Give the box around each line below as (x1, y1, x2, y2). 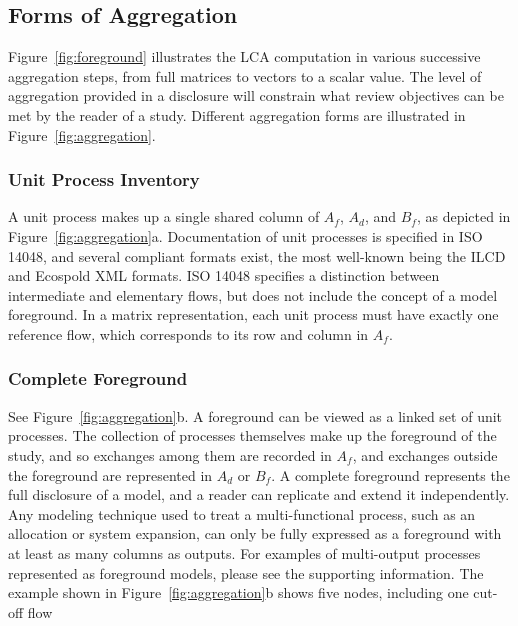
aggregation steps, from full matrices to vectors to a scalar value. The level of (8, 65, 482, 86)
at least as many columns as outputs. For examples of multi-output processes (8, 542, 481, 563)
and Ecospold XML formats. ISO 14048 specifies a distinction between (8, 265, 440, 286)
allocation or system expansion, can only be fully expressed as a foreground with (8, 523, 502, 544)
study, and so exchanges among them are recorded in (8, 444, 332, 465)
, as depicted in (416, 206, 511, 227)
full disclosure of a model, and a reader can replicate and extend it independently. (8, 484, 510, 505)
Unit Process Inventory (8, 167, 200, 192)
